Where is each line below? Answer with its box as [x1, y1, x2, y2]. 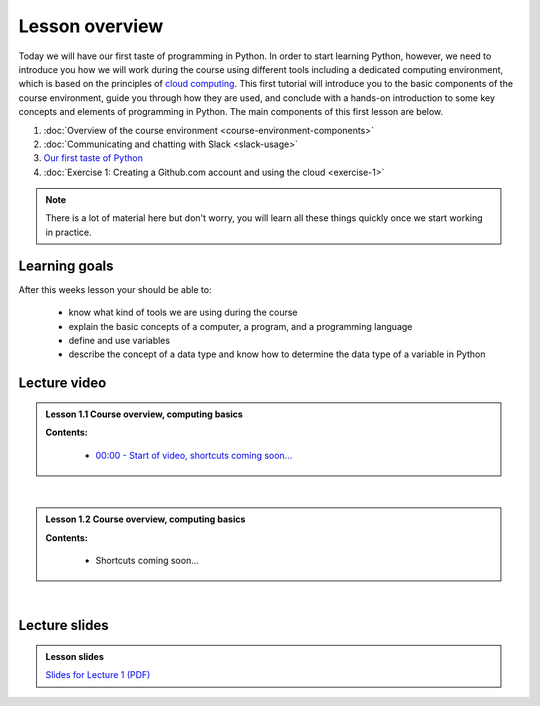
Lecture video [18, 375, 107, 392]
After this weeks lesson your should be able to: [18, 283, 212, 295]
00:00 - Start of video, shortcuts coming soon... [95, 449, 293, 461]
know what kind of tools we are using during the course [68, 306, 298, 319]
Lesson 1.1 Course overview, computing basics [45, 408, 244, 420]
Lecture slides [18, 617, 109, 634]
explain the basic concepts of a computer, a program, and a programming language [68, 320, 413, 332]
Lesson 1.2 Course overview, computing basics [45, 513, 246, 525]
